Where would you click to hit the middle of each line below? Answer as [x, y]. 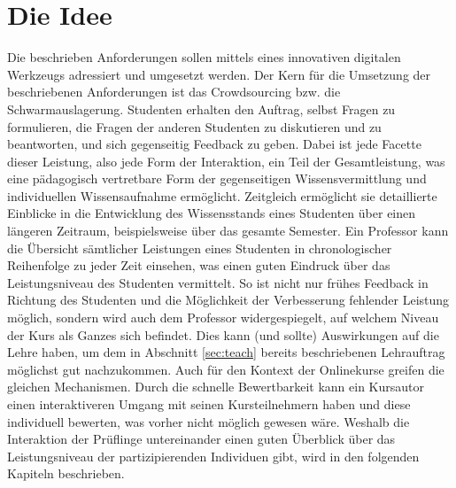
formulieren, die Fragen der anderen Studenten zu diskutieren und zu [194, 126]
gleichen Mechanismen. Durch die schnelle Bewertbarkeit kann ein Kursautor [216, 387]
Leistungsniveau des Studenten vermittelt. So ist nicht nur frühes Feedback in [218, 282]
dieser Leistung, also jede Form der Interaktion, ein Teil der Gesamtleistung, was [226, 161]
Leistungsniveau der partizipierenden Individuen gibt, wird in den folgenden [213, 456]
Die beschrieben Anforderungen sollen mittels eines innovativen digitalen [204, 57]
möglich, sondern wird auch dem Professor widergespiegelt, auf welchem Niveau [223, 318]
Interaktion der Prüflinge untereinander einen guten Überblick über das [201, 439]
